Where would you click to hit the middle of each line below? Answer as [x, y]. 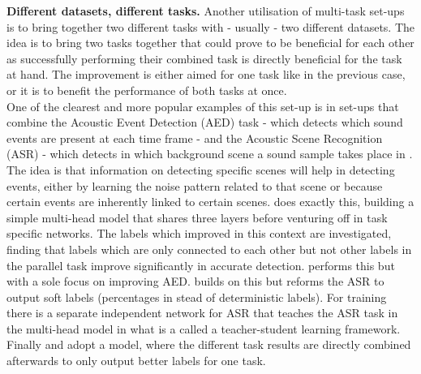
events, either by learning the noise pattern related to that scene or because [195, 185]
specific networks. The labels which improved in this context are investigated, [199, 233]
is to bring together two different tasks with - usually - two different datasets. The [211, 26]
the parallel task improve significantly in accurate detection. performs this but [201, 265]
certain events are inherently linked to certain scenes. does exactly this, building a [210, 202]
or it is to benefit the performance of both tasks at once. [147, 90]
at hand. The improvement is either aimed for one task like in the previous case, [206, 74]
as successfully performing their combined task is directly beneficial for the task [204, 58]
